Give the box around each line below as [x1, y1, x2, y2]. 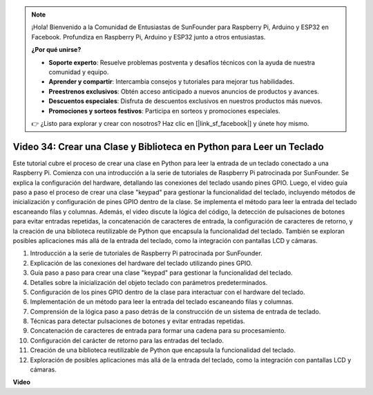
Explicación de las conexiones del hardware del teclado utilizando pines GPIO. [30, 259, 253, 267]
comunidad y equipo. [48, 68, 109, 76]
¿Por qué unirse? [31, 46, 82, 54]
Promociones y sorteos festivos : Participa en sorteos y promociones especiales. [48, 107, 281, 115]
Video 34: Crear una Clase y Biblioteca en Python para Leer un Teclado [12, 140, 324, 152]
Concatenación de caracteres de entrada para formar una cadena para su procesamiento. [30, 327, 287, 335]
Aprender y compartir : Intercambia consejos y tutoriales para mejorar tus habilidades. [48, 77, 295, 86]
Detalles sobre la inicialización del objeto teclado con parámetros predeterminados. [30, 278, 268, 286]
